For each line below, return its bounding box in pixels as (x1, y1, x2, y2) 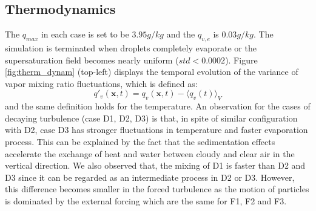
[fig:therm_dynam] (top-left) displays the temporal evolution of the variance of (5, 65, 298, 78)
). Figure (225, 53, 258, 66)
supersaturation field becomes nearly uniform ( (5, 53, 179, 66)
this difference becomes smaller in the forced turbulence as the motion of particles (5, 183, 309, 195)
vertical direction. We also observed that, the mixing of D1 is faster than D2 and (5, 159, 306, 172)
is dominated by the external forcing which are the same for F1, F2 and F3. (5, 194, 287, 207)
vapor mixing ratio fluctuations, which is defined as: (5, 77, 198, 89)
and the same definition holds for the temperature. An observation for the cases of (5, 100, 311, 112)
